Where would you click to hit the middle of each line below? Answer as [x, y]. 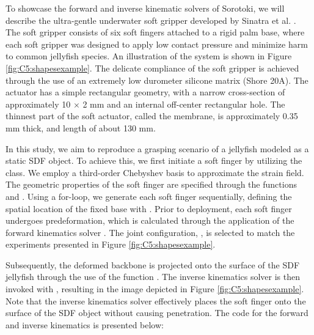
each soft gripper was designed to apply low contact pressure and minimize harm [157, 44]
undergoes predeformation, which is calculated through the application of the [150, 220]
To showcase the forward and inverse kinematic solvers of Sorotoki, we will [145, 8]
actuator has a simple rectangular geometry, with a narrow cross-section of [145, 92]
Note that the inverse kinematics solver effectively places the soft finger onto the [156, 300]
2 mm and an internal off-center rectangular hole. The [184, 104]
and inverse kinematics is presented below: [85, 324]
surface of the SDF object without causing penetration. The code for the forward [157, 313]
